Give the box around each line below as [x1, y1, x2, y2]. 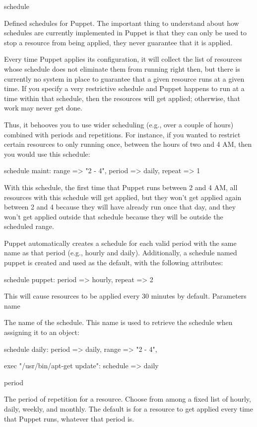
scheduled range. [4, 221, 54, 231]
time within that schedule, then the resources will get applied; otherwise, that [4, 93, 241, 103]
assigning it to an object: [4, 327, 79, 337]
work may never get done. [4, 103, 82, 113]
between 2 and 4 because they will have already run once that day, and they [4, 202, 236, 212]
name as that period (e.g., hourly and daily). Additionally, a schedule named [4, 247, 237, 258]
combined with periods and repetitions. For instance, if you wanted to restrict [4, 129, 241, 139]
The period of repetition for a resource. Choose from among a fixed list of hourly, [4, 394, 251, 404]
